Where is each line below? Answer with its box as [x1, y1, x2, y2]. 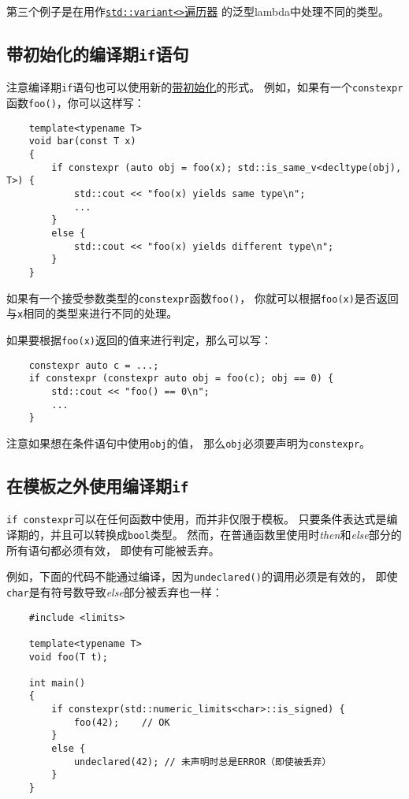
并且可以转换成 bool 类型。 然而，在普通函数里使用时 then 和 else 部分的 [50, 526, 402, 542]
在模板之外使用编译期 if [6, 473, 189, 497]
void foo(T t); [28, 651, 108, 663]
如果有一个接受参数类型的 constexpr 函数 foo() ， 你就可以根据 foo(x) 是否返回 [6, 289, 399, 306]
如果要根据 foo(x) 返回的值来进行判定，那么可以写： [6, 331, 272, 347]
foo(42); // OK [73, 716, 170, 728]
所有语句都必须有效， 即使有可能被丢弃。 [6, 541, 220, 558]
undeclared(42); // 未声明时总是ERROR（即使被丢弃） [73, 756, 332, 767]
